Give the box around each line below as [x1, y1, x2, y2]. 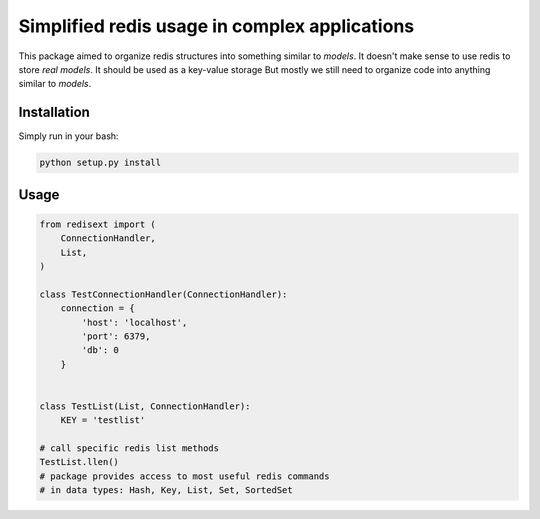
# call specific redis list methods [39, 443, 220, 454]
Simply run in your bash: [18, 130, 119, 142]
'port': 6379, [81, 330, 151, 342]
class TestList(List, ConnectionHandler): [39, 400, 251, 412]
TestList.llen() [39, 456, 120, 468]
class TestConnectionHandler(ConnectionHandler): [39, 288, 288, 300]
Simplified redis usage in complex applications [18, 15, 415, 37]
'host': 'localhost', [81, 316, 188, 328]
